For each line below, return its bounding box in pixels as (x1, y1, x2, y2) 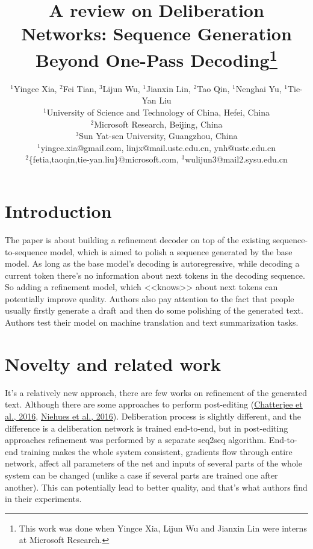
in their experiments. (5, 492, 82, 505)
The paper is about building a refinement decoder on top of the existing (5, 233, 270, 246)
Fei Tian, (63, 82, 97, 95)
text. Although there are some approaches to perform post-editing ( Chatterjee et (5, 398, 303, 411)
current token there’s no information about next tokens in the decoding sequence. (5, 268, 305, 281)
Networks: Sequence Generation (21, 21, 292, 46)
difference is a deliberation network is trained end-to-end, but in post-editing (5, 421, 288, 434)
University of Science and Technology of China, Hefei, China (46, 106, 270, 119)
